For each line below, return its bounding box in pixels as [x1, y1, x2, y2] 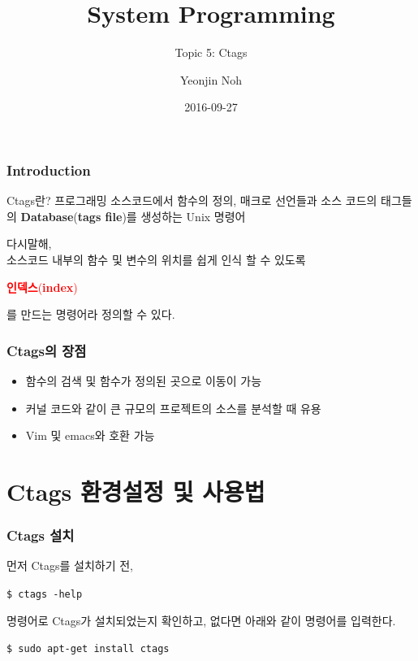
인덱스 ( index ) [6, 278, 78, 295]
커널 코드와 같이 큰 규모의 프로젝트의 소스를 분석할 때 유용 [25, 399, 321, 416]
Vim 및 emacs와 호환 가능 [25, 427, 155, 444]
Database [20, 207, 74, 224]
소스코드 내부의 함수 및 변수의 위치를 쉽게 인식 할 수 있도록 [6, 250, 306, 267]
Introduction [6, 159, 91, 180]
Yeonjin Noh [179, 71, 243, 88]
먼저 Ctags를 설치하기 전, [6, 557, 133, 574]
